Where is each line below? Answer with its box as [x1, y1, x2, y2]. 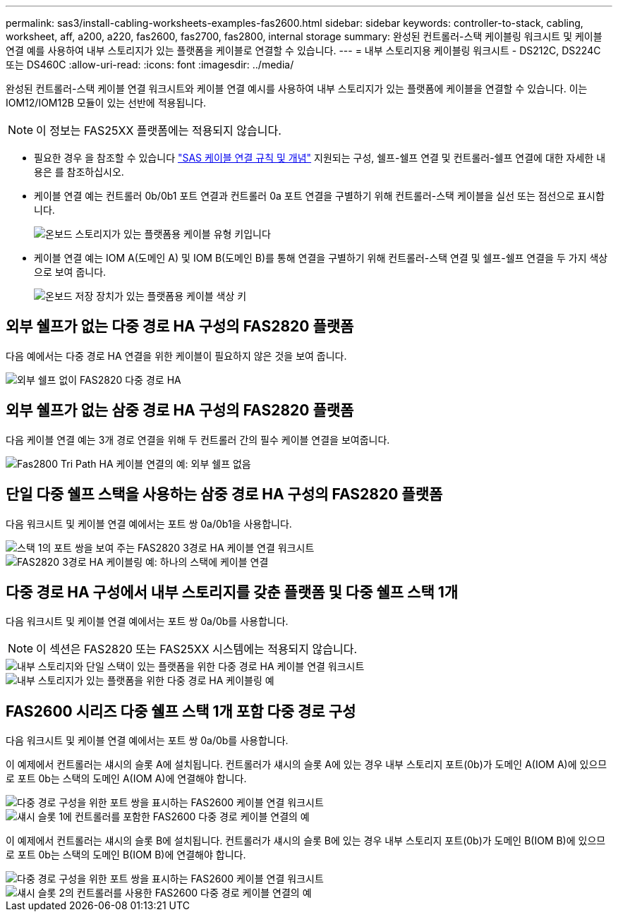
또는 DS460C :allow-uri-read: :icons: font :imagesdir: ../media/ [6, 59, 294, 71]
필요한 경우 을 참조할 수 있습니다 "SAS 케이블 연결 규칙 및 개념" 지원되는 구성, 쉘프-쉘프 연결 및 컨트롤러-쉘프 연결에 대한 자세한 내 [34, 152, 606, 164]
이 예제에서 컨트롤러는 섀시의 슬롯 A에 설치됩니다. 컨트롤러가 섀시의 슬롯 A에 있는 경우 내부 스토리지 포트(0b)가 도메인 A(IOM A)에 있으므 [6, 758, 607, 771]
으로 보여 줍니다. [34, 266, 107, 278]
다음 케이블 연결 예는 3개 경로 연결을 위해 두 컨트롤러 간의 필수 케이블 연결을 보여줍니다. [6, 433, 390, 446]
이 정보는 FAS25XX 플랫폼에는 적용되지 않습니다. [36, 123, 281, 138]
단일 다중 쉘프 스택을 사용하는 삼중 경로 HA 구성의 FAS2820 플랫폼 [6, 485, 443, 504]
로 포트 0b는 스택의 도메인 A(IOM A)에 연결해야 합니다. [6, 772, 247, 785]
